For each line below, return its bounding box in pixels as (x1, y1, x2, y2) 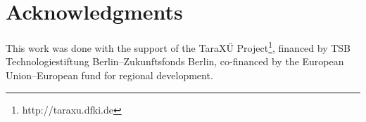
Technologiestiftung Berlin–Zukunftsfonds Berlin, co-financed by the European (6, 54, 344, 69)
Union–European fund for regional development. (6, 67, 213, 82)
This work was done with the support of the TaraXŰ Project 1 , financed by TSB (6, 39, 351, 55)
